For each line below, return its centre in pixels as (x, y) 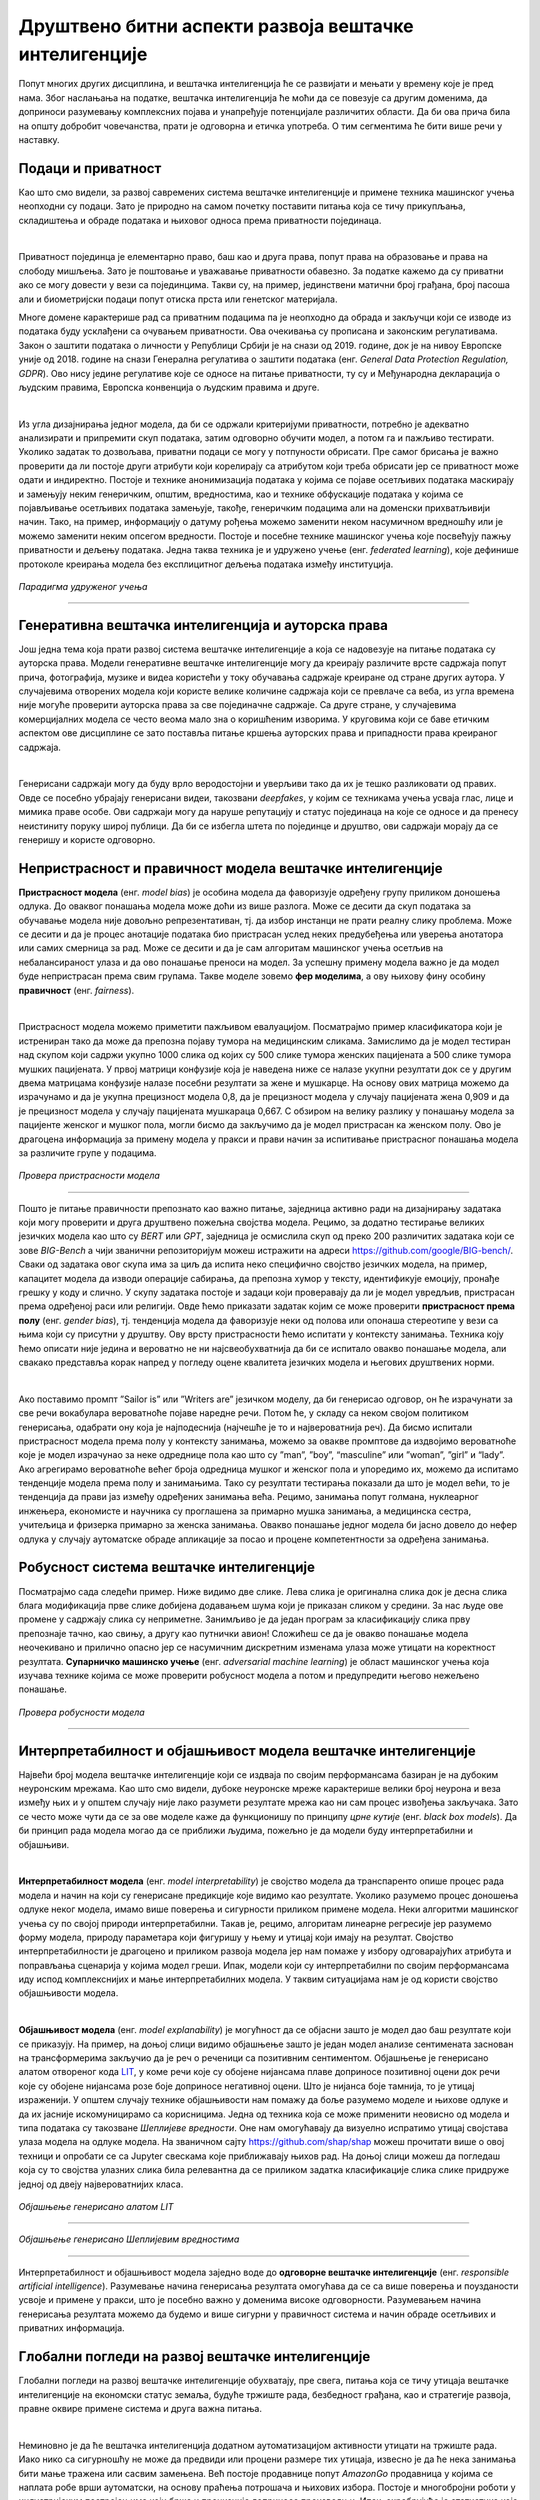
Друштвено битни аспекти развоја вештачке (216, 26)
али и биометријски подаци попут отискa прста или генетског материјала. (178, 299)
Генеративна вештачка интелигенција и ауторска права (203, 625)
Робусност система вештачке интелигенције (166, 1567)
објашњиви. (44, 1844)
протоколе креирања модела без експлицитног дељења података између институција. (206, 564)
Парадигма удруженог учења (83, 586)
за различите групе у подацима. (87, 1152)
